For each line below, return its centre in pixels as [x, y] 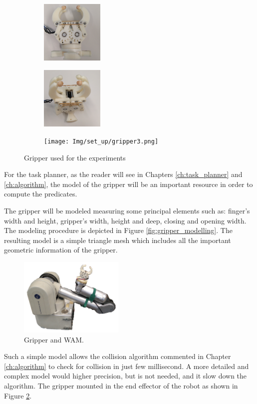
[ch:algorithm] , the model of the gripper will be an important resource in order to [128, 184]
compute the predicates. [41, 194]
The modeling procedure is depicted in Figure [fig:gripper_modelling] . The [118, 230]
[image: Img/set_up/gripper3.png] [101, 141]
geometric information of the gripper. [61, 250]
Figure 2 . [18, 395]
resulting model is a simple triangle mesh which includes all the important [118, 240]
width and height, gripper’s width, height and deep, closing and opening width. [125, 220]
